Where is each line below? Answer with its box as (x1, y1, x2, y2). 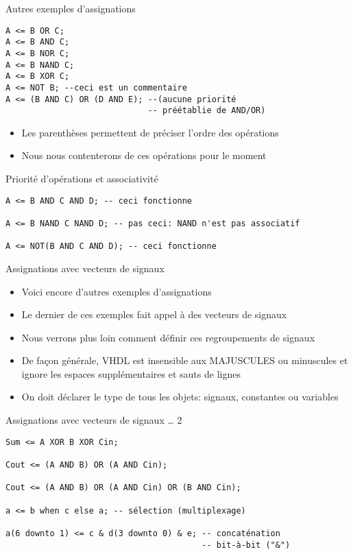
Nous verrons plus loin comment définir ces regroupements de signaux (21, 330, 315, 344)
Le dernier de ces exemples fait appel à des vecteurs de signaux (21, 307, 287, 322)
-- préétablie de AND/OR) (147, 106, 266, 116)
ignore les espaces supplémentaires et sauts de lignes (21, 366, 241, 381)
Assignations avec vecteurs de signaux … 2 (5, 413, 182, 427)
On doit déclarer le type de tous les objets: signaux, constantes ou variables (21, 389, 339, 404)
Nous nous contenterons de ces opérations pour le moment (21, 148, 267, 162)
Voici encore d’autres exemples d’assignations (21, 284, 212, 298)
